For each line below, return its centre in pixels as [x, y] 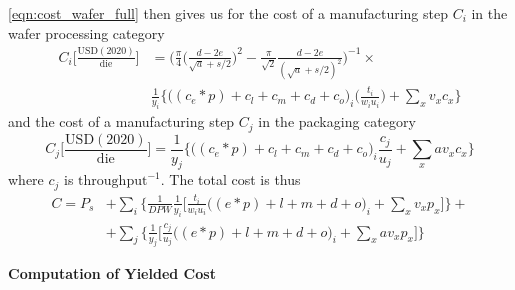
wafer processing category [86, 32]
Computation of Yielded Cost [112, 273]
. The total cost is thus [230, 179]
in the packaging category [337, 121]
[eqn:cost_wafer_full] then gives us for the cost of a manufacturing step [228, 13]
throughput [113, 181]
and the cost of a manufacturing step [121, 121]
